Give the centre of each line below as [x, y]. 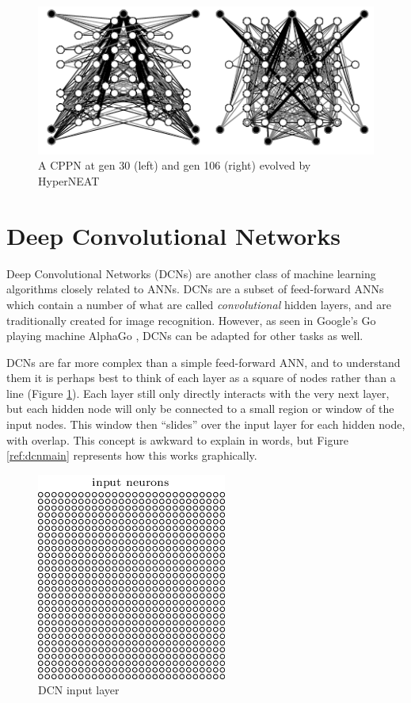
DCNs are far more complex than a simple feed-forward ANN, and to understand [204, 362]
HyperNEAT [69, 181]
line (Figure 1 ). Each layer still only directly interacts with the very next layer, [198, 393]
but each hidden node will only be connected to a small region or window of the [200, 409]
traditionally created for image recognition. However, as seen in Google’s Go [191, 320]
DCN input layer [79, 690]
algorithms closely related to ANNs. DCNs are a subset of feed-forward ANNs [195, 289]
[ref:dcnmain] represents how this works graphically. [132, 455]
